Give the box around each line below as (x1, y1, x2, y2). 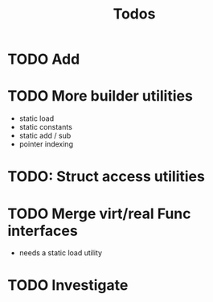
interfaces (7, 221, 78, 240)
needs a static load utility (18, 248, 102, 258)
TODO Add (7, 50, 80, 68)
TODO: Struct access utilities (7, 168, 206, 186)
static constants (18, 122, 73, 132)
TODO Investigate (7, 276, 129, 295)
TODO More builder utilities (7, 87, 194, 105)
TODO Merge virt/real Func (7, 205, 191, 222)
